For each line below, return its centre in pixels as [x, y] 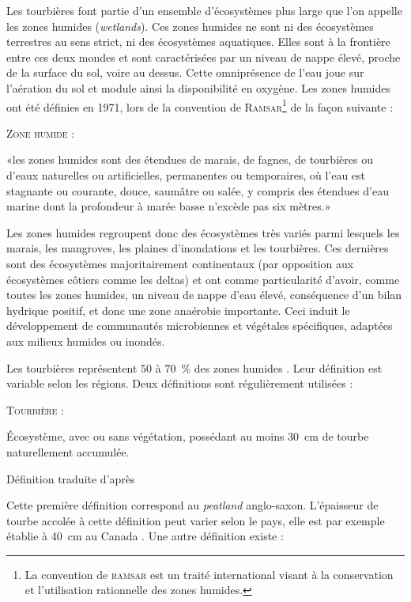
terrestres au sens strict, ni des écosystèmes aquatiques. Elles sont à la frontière [198, 42]
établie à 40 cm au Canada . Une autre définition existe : [145, 536]
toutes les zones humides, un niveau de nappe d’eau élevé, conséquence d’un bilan [204, 295]
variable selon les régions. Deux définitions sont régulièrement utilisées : [180, 383]
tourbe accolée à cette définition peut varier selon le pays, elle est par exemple [196, 520]
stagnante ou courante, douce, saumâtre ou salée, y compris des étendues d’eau [198, 190]
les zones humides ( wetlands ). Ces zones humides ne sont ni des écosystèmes [190, 26]
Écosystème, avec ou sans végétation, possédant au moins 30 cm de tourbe [188, 436]
